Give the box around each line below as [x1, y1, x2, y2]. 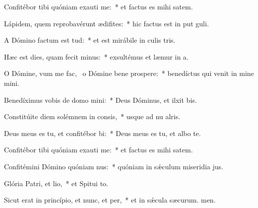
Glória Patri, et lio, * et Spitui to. [4, 178, 109, 188]
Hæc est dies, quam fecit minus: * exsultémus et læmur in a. [4, 51, 189, 62]
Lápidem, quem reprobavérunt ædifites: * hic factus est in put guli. [4, 18, 209, 28]
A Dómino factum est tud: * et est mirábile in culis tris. [4, 35, 176, 45]
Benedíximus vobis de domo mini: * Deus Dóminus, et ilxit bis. [4, 94, 197, 105]
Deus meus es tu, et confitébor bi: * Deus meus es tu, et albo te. [4, 128, 201, 138]
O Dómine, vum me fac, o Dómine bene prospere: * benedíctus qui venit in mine [4, 68, 254, 78]
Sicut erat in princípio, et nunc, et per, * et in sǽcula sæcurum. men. [4, 195, 216, 205]
